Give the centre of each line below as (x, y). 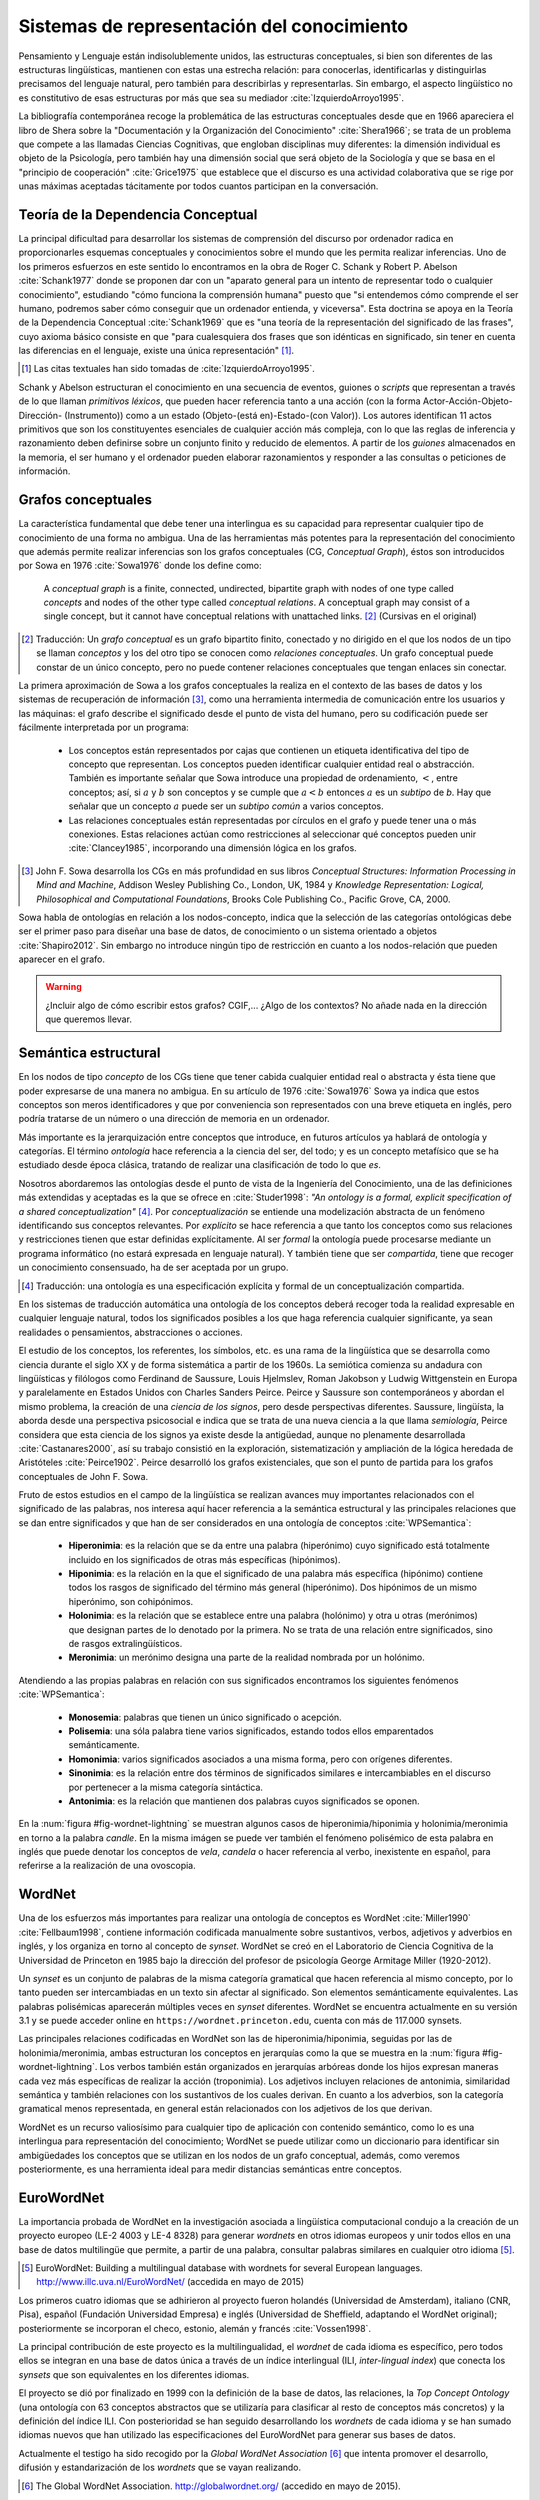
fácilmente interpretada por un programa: (103, 727)
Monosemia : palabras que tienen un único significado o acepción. (205, 1717)
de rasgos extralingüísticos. (125, 1643)
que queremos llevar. (88, 1019)
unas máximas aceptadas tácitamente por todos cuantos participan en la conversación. (198, 186)
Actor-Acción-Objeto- (468, 401)
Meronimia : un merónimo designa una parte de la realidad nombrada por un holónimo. (246, 1657)
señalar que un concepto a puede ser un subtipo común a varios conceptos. (226, 806)
